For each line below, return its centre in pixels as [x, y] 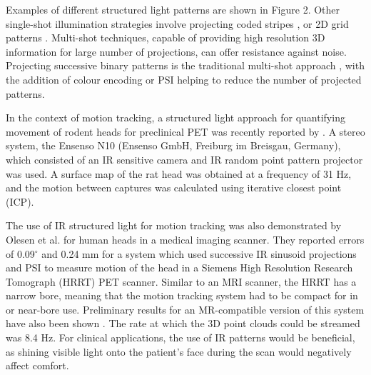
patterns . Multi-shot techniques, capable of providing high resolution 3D [166, 37]
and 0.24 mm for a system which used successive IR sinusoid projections [199, 253]
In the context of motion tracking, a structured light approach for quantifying [176, 117]
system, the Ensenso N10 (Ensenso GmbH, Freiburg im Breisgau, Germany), [173, 145]
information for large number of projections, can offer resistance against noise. [176, 51]
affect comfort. [37, 365]
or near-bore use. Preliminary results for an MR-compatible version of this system [185, 309]
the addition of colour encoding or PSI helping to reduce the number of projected [184, 79]
